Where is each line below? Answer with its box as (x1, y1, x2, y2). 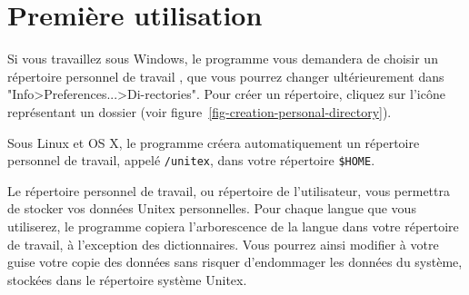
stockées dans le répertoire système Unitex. (7, 270, 247, 289)
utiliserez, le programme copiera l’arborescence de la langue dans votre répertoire (7, 216, 459, 235)
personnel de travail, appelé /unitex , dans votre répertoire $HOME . (7, 151, 375, 170)
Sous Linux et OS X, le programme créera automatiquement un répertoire (7, 133, 420, 152)
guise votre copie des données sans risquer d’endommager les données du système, (7, 252, 463, 271)
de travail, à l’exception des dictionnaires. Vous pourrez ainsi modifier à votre (7, 234, 439, 253)
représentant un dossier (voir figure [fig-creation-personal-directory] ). (7, 102, 392, 121)
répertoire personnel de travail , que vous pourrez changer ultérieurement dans (7, 66, 444, 85)
